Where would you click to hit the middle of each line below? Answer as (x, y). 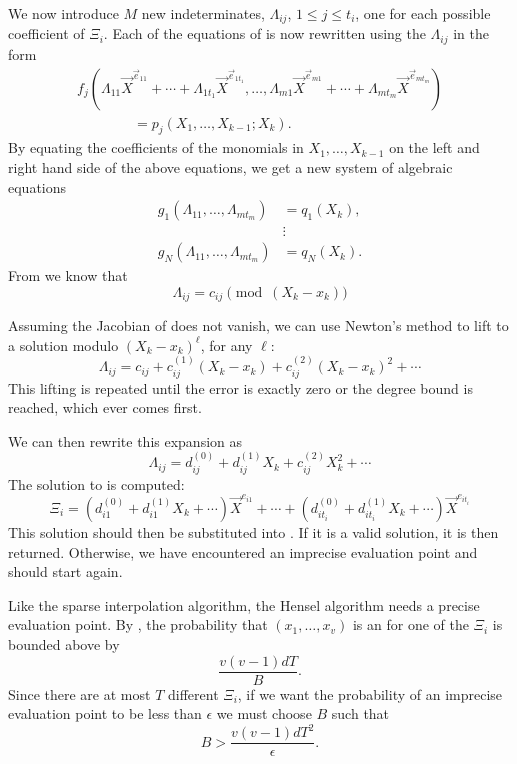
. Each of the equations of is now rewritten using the (264, 33)
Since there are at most (79, 693)
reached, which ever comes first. (105, 407)
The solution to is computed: (96, 483)
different (193, 693)
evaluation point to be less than (105, 713)
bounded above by (64, 644)
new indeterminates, (203, 13)
